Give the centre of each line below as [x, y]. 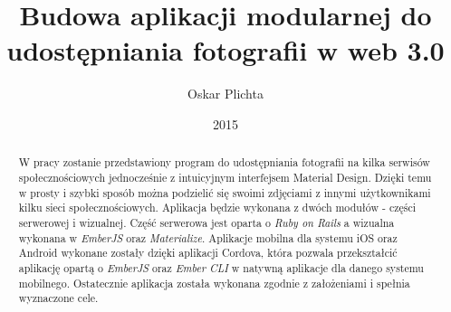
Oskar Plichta [225, 94]
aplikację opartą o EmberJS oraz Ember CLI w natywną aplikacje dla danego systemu [221, 267]
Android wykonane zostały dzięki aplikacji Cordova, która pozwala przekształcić [208, 253]
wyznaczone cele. [58, 298]
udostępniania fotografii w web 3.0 [225, 50]
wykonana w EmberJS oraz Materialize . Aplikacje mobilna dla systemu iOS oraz [208, 237]
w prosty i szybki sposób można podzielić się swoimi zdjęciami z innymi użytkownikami [225, 192]
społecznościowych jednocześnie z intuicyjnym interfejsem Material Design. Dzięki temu [225, 177]
